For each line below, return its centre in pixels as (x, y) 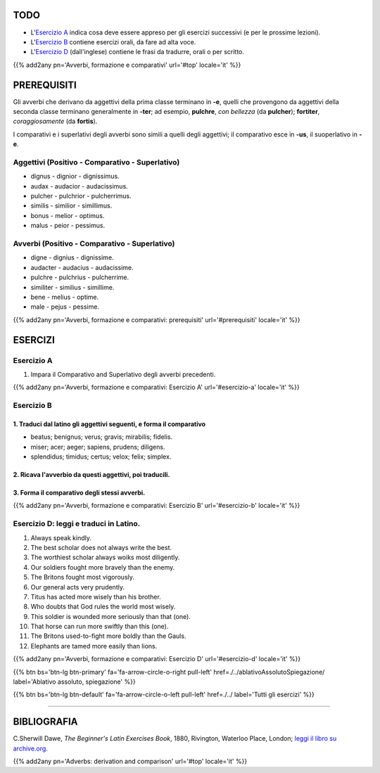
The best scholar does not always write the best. (101, 547)
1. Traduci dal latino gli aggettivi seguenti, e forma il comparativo (109, 424)
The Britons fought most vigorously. (83, 577)
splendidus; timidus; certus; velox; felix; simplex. (101, 456)
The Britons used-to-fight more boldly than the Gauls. (108, 636)
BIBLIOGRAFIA (45, 722)
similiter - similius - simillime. (72, 287)
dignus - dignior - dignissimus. (75, 177)
